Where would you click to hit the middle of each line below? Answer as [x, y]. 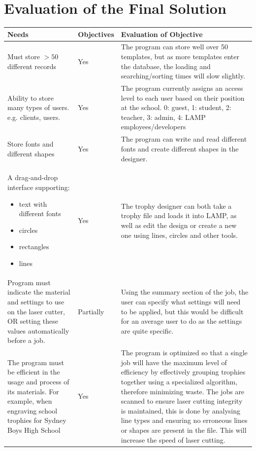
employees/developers [153, 127]
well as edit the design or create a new [179, 225]
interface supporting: [39, 187]
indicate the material [39, 292]
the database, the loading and [166, 66]
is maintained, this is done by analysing [180, 410]
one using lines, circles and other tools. [179, 235]
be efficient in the [34, 372]
